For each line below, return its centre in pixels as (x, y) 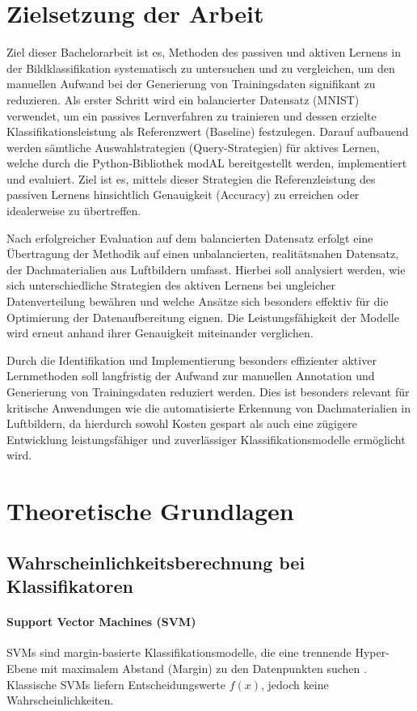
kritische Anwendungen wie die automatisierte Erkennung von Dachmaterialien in (209, 407)
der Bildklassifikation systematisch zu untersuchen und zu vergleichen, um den (201, 68)
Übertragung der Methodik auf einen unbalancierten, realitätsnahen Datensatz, (203, 254)
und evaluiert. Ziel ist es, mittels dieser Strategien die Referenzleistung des (191, 178)
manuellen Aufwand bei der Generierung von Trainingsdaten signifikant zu (191, 84)
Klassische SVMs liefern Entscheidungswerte (116, 684)
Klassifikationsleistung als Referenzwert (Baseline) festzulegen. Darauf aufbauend (208, 131)
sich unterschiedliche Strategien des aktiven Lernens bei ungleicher (171, 285)
